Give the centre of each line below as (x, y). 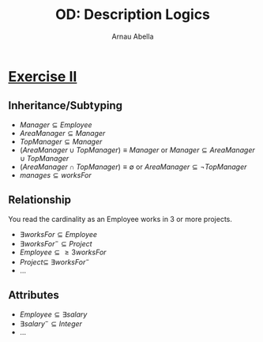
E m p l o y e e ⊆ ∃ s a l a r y (53, 314)
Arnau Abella (133, 36)
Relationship (40, 200)
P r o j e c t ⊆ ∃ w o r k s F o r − (54, 261)
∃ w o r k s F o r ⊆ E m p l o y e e (58, 234)
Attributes (34, 295)
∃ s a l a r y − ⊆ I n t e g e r (51, 323)
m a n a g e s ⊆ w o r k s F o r (56, 175)
